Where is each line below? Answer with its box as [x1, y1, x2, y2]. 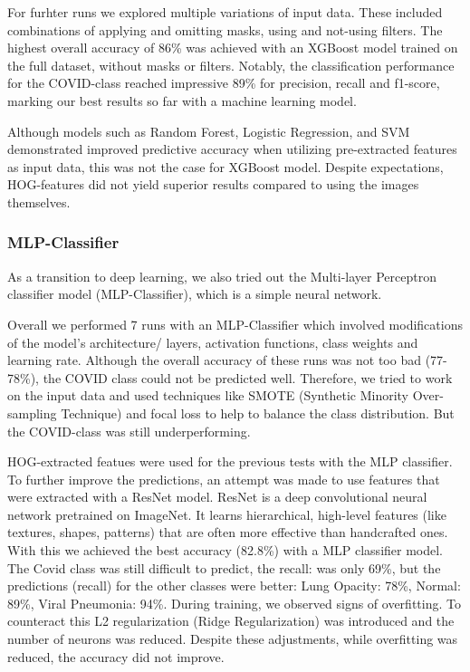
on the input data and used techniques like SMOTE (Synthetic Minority [7, 386, 409, 405]
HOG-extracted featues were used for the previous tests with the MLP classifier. [7, 452, 453, 471]
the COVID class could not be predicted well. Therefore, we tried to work [43, 368, 453, 387]
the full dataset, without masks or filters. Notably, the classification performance [7, 55, 455, 74]
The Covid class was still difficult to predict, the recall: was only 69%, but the [7, 558, 441, 577]
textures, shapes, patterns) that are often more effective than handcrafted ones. [7, 523, 448, 542]
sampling [7, 403, 57, 422]
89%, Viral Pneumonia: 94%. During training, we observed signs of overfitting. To [7, 593, 461, 612]
